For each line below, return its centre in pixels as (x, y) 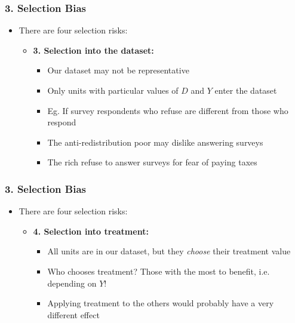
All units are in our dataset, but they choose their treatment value (169, 251)
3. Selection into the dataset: (93, 50)
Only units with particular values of (113, 90)
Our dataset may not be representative (118, 70)
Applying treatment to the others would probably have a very (161, 303)
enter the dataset (246, 90)
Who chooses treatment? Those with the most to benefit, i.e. (159, 271)
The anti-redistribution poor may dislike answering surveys (155, 142)
